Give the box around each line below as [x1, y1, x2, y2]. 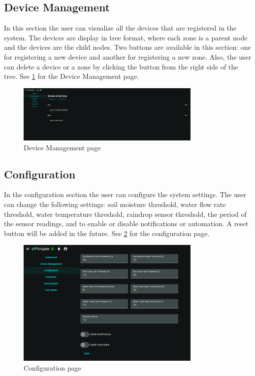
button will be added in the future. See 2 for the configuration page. [4, 228, 210, 238]
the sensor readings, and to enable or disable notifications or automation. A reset [4, 218, 249, 229]
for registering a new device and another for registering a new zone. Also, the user [4, 51, 252, 62]
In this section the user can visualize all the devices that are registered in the [4, 23, 237, 33]
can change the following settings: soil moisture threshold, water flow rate [4, 199, 226, 209]
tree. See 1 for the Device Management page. [4, 71, 139, 81]
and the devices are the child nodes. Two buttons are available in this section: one [4, 42, 251, 52]
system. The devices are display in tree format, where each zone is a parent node [4, 32, 248, 42]
